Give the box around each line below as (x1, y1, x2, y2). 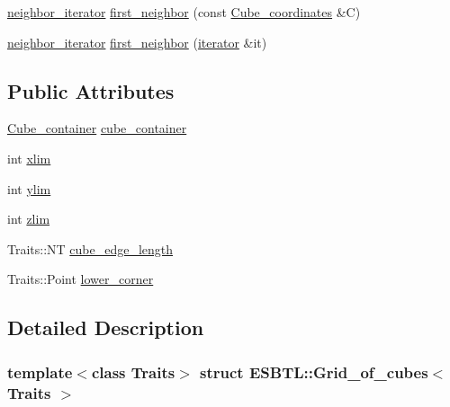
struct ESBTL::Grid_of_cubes (200, 360, 428, 383)
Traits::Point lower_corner (7, 270, 154, 288)
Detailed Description (7, 314, 204, 341)
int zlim (7, 209, 50, 228)
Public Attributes (7, 76, 175, 104)
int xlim (7, 148, 51, 167)
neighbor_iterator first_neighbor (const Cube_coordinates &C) (7, 3, 361, 21)
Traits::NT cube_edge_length (7, 239, 174, 258)
